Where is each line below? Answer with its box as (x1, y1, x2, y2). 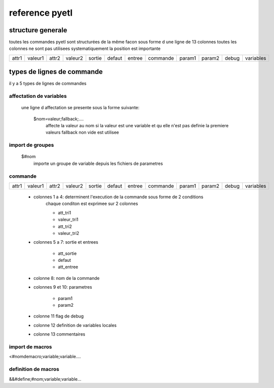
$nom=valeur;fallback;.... (33, 115, 84, 122)
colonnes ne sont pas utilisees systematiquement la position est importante (9, 46, 161, 51)
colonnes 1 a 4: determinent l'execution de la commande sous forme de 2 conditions (33, 194, 204, 200)
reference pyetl (9, 7, 73, 18)
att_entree (58, 264, 78, 270)
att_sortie (58, 250, 77, 256)
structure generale (9, 26, 67, 34)
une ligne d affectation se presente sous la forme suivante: (21, 105, 140, 111)
